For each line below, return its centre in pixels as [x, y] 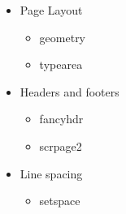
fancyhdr [61, 119]
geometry [63, 37]
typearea [61, 64]
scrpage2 [61, 146]
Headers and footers [70, 91]
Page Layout [51, 10]
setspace [60, 201]
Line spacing [51, 173]
